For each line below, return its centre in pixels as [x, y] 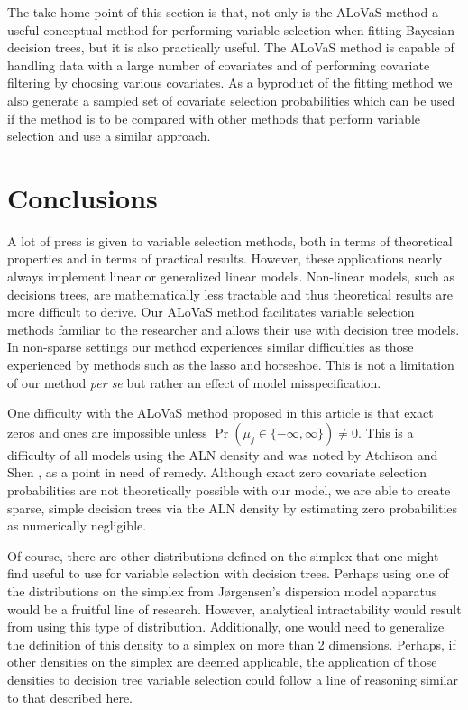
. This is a [385, 432]
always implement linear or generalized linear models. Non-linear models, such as [231, 277]
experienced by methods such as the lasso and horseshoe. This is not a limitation [231, 365]
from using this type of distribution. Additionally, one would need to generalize [226, 627]
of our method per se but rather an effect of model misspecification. [194, 382]
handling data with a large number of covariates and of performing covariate [219, 65]
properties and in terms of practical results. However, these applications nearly [225, 258]
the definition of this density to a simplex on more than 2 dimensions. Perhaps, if [232, 644]
